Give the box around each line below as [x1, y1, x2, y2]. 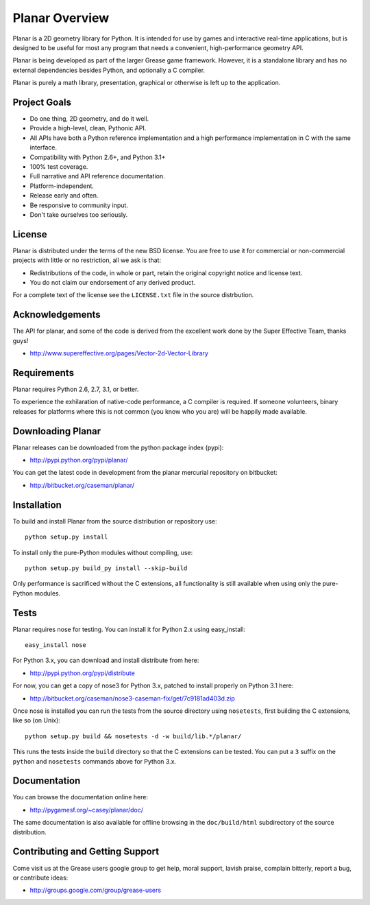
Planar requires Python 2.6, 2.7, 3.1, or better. [12, 385, 139, 393]
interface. [29, 143, 58, 152]
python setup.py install [25, 533, 108, 541]
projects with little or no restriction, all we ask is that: [12, 256, 161, 264]
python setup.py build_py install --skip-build [25, 564, 188, 572]
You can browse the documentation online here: [12, 793, 149, 801]
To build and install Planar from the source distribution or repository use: [12, 517, 217, 525]
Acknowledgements [12, 309, 101, 320]
